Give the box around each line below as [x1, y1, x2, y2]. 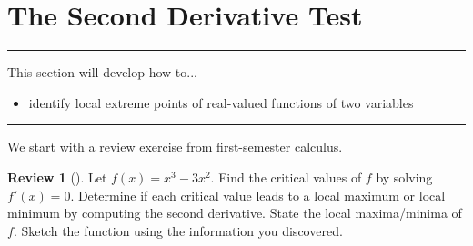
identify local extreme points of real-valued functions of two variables [28, 93, 414, 112]
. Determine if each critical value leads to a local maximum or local [70, 185, 446, 204]
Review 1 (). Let [7, 167, 107, 186]
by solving [376, 167, 433, 186]
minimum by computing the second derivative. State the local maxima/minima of [7, 203, 462, 222]
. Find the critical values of [210, 167, 362, 186]
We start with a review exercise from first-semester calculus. [7, 137, 343, 156]
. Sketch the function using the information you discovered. [13, 221, 343, 240]
